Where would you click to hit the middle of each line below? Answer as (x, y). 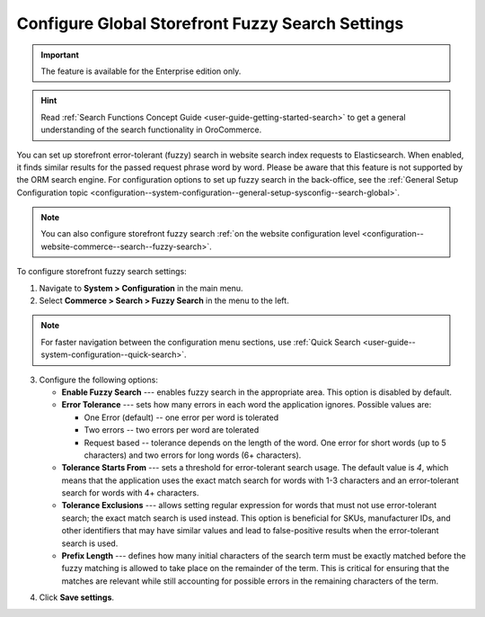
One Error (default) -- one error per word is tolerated (181, 417)
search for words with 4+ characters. (130, 493)
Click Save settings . (77, 597)
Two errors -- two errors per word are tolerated (172, 430)
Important (60, 55)
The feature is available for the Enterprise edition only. (141, 71)
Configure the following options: (99, 380)
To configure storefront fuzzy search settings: (102, 272)
